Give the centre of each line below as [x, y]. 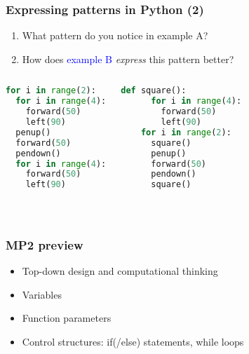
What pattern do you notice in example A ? [115, 35]
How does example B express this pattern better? [128, 59]
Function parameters [67, 318]
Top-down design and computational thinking [120, 271]
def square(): [154, 91]
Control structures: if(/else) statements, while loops [133, 341]
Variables [42, 294]
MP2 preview [45, 244]
